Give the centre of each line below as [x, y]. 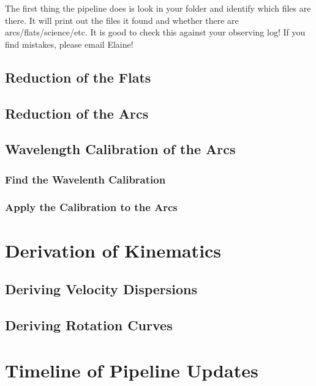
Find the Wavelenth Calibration [85, 179]
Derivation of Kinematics [113, 250]
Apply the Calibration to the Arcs [91, 207]
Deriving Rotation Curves [89, 325]
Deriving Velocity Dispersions [101, 289]
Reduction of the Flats [78, 77]
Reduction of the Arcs [77, 113]
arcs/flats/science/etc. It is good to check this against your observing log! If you [155, 32]
